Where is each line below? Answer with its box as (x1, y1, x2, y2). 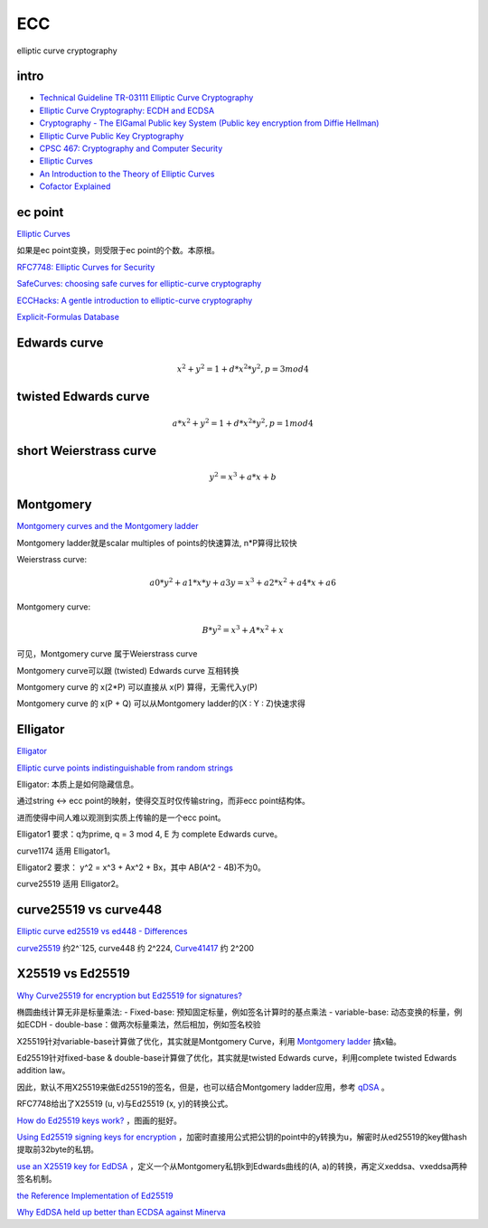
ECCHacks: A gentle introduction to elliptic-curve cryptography (16, 295, 253, 306)
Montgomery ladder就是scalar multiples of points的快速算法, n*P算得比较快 (16, 537, 297, 548)
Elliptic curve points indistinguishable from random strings (16, 762, 234, 773)
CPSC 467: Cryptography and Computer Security (39, 143, 223, 154)
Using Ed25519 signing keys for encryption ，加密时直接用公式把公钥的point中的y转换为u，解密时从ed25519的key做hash (16, 1131, 467, 1143)
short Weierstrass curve (16, 443, 157, 458)
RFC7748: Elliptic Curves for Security (16, 261, 155, 272)
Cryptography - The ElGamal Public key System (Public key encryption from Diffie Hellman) (39, 118, 380, 128)
